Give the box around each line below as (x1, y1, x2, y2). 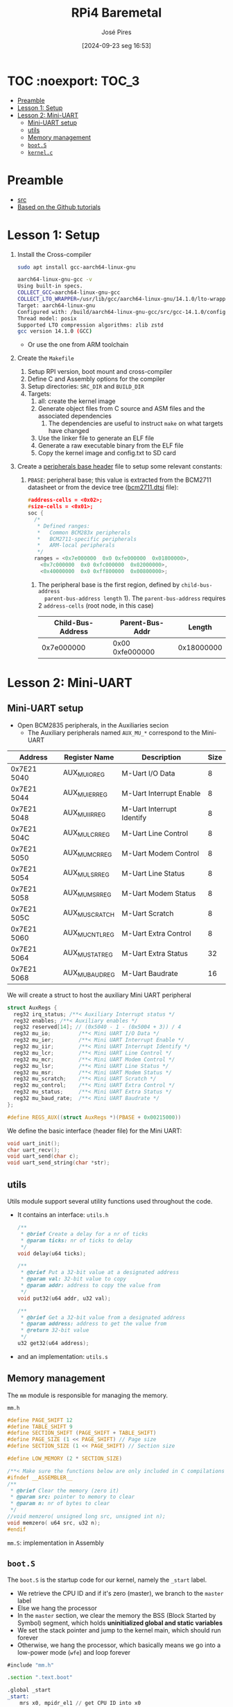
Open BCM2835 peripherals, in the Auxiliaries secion (17, 721, 169, 729)
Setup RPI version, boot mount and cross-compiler (27, 368, 173, 376)
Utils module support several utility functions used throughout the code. (7, 1197, 213, 1205)
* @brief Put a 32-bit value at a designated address (20, 1269, 180, 1276)
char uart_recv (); (7, 1147, 60, 1154)
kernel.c (27, 149, 53, 156)
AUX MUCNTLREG (62, 928, 114, 939)
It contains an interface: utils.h (17, 1211, 109, 1219)
